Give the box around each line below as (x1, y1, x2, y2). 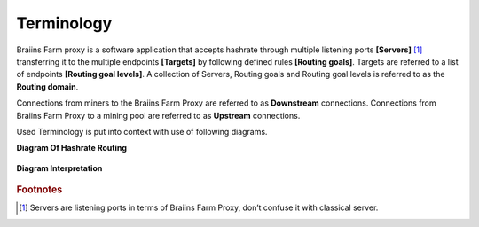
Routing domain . (16, 81, 79, 92)
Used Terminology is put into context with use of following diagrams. (16, 126, 268, 137)
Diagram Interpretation (16, 162, 103, 173)
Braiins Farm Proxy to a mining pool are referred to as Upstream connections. (16, 110, 301, 121)
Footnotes (16, 184, 63, 196)
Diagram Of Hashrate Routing (16, 143, 128, 153)
